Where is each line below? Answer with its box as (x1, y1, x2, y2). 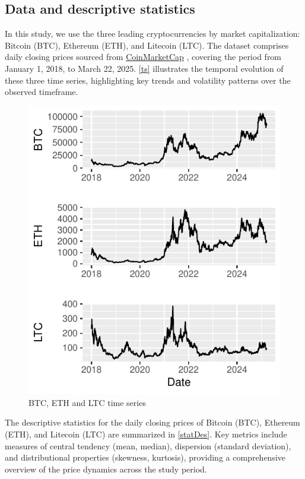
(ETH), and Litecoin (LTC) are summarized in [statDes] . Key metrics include (5, 428, 287, 440)
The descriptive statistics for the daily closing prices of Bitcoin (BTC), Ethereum (5, 416, 300, 429)
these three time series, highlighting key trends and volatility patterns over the (5, 74, 291, 86)
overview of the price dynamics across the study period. (5, 462, 207, 475)
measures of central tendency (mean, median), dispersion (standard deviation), (5, 439, 291, 452)
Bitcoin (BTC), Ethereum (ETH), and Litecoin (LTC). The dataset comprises (5, 39, 289, 51)
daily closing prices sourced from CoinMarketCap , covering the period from (5, 50, 282, 63)
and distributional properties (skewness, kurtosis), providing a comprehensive (5, 451, 286, 464)
